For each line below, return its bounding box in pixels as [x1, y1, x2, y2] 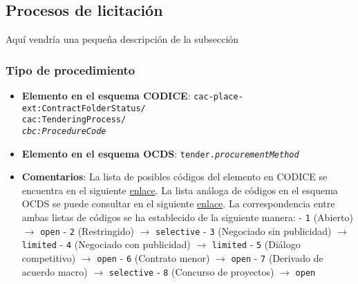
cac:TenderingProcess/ [21, 115, 126, 125]
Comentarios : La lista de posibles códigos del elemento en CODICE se [21, 169, 328, 184]
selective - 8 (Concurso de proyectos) [109, 264, 274, 278]
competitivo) [21, 251, 76, 265]
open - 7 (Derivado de [231, 251, 323, 265]
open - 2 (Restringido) [40, 223, 134, 238]
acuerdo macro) [21, 264, 88, 278]
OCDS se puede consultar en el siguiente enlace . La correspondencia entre [21, 196, 335, 211]
